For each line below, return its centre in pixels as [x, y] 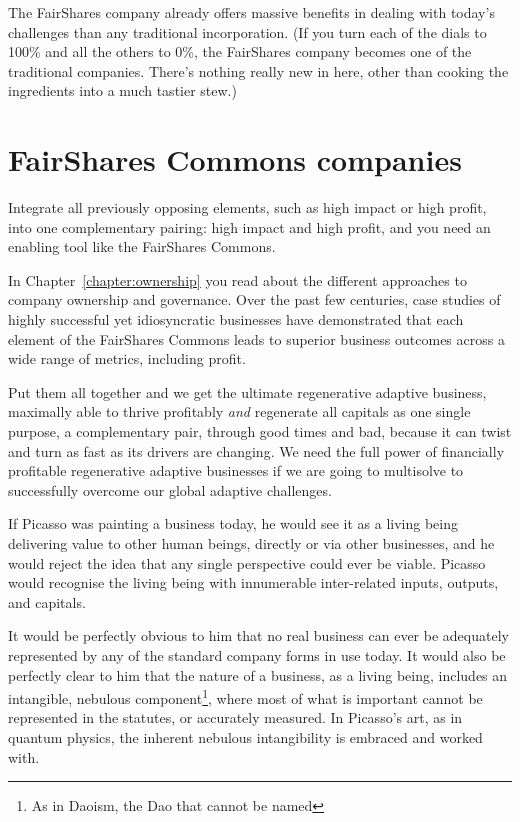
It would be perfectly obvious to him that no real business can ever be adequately [258, 635]
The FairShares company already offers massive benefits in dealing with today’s [251, 12]
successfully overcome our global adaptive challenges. [170, 489]
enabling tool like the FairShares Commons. [142, 246]
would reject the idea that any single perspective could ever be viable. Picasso [247, 562]
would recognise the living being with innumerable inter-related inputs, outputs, [253, 582]
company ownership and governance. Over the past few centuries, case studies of [254, 299]
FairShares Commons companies [235, 159]
